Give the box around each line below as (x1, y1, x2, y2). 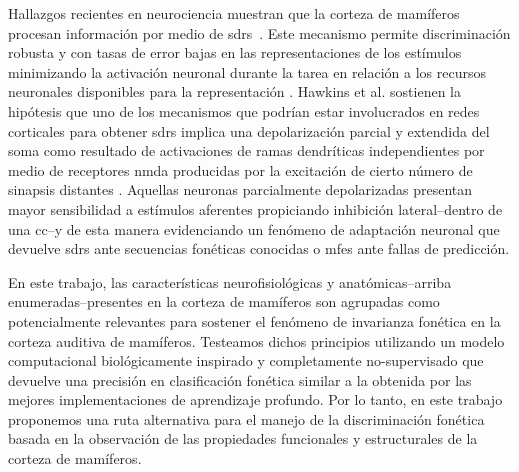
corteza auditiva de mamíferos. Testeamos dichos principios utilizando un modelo (8, 330, 505, 351)
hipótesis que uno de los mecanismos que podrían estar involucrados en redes (8, 100, 480, 121)
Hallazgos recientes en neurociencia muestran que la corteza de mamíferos (8, 3, 460, 23)
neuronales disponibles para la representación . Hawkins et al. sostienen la (8, 81, 461, 102)
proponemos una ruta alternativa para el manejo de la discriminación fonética (8, 408, 485, 429)
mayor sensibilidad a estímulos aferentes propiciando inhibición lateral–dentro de (8, 198, 503, 219)
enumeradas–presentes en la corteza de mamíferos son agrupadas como (8, 291, 440, 312)
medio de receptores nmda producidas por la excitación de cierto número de (8, 159, 473, 180)
